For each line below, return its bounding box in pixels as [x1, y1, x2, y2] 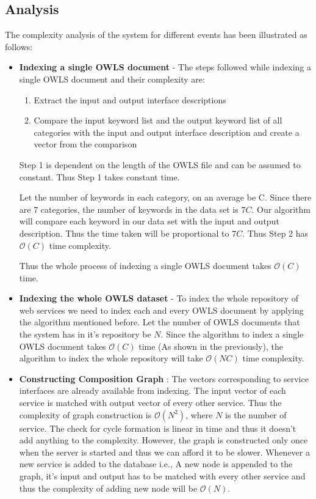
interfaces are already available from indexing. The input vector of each [19, 384, 286, 397]
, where [185, 408, 213, 421]
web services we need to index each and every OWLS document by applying [19, 303, 304, 316]
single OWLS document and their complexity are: [19, 72, 205, 85]
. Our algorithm [251, 202, 311, 215]
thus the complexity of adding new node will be [19, 481, 198, 494]
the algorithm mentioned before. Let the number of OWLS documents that [19, 316, 300, 328]
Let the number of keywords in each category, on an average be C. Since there [19, 191, 312, 204]
